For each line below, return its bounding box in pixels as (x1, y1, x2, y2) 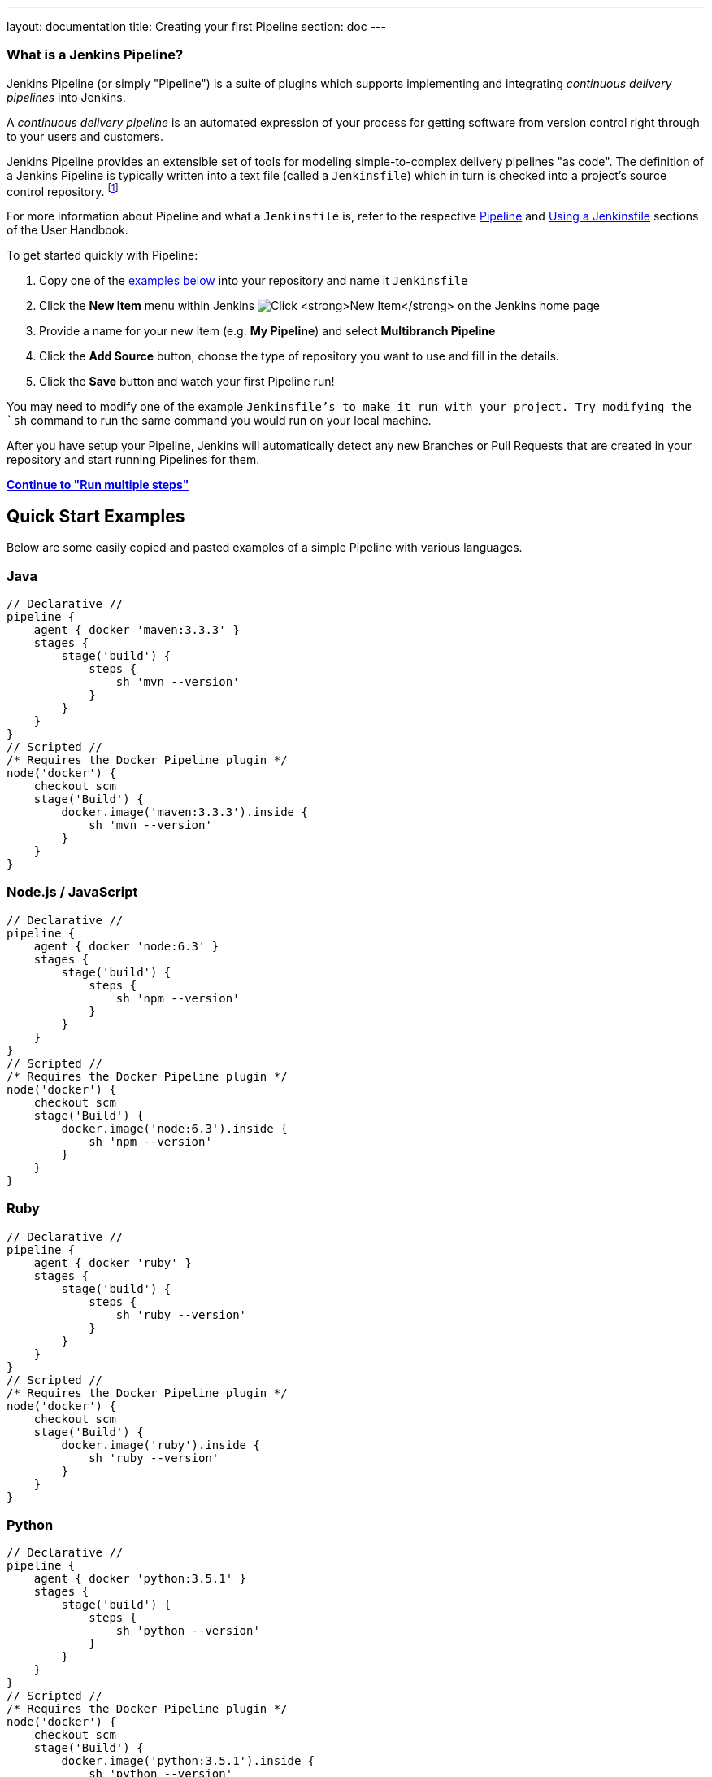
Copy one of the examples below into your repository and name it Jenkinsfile (39, 273, 468, 288)
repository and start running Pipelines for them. (7, 452, 260, 467)
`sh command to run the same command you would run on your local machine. (7, 413, 432, 428)
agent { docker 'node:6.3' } (33, 939, 219, 953)
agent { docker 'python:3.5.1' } (33, 1572, 247, 1586)
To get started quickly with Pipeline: (7, 248, 198, 263)
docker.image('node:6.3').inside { (61, 1121, 288, 1135)
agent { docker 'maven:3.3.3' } (33, 623, 240, 636)
